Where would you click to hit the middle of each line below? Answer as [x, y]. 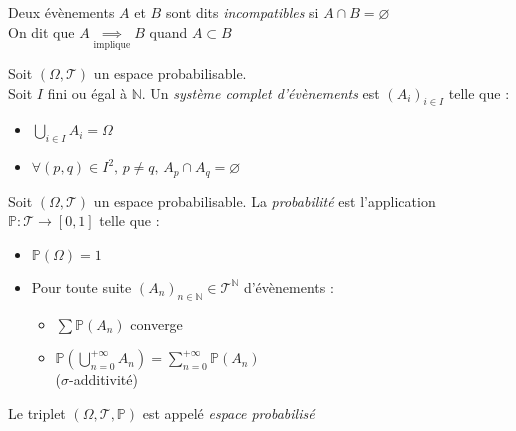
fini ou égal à [87, 92]
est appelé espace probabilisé [228, 412]
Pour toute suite [81, 286]
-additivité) [103, 379]
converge [156, 323]
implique [112, 44]
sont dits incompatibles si [242, 12]
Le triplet [37, 412]
